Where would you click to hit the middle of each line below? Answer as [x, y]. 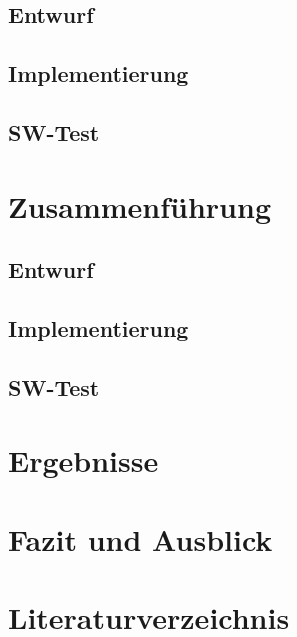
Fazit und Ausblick [140, 538]
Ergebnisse [83, 460]
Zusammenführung [140, 205]
